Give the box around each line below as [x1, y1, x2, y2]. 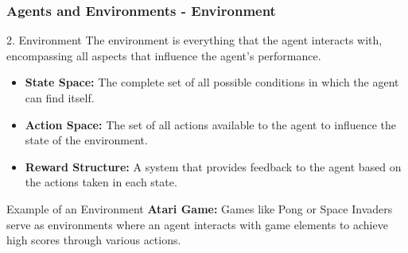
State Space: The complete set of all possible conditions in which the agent [25, 74, 399, 90]
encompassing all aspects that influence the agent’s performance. [6, 47, 321, 63]
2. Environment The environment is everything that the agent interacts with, [6, 32, 383, 48]
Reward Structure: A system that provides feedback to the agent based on [25, 158, 402, 174]
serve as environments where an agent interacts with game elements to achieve [6, 216, 388, 232]
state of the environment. [25, 132, 148, 148]
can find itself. [25, 90, 95, 105]
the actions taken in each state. [25, 174, 177, 190]
